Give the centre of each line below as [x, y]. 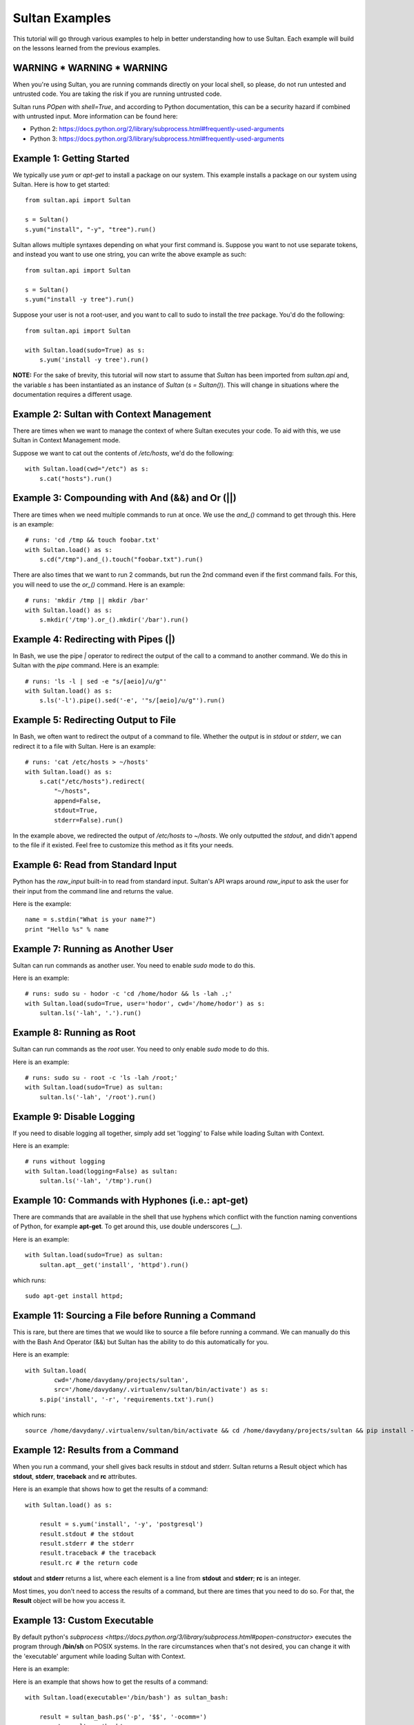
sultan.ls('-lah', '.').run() [90, 1013]
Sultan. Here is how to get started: [61, 185]
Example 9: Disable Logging [74, 1117]
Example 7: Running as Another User [93, 949]
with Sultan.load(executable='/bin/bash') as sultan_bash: [127, 1697]
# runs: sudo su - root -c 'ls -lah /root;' [102, 1077]
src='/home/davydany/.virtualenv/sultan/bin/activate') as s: [161, 1390]
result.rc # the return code [88, 1563]
